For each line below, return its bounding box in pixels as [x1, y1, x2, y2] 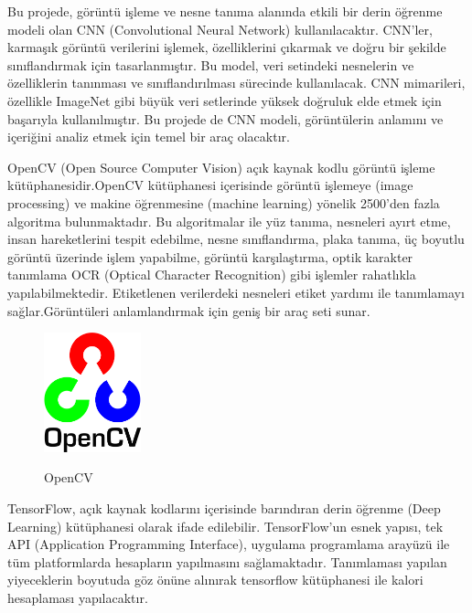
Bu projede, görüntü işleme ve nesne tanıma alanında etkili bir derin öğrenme [7, 2, 443, 20]
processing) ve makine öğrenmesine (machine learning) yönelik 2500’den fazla [7, 193, 440, 212]
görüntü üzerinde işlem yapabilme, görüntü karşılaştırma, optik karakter [7, 247, 413, 266]
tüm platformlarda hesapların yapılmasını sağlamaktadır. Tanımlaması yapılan [7, 552, 447, 571]
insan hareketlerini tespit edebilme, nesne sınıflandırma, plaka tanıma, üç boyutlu [7, 229, 465, 248]
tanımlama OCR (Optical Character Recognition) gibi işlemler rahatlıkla [7, 265, 416, 284]
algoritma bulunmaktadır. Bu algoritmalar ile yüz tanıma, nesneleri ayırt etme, [7, 211, 451, 230]
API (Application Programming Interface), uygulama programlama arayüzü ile [7, 534, 450, 554]
